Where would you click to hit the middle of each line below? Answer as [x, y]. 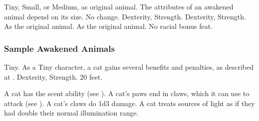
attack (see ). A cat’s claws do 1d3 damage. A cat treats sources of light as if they [129, 103]
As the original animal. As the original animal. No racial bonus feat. [109, 26]
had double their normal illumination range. [71, 113]
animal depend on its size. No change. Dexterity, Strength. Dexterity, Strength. [125, 16]
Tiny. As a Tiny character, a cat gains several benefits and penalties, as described [129, 67]
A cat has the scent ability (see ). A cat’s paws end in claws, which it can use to [127, 93]
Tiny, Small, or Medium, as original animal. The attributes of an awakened [119, 6]
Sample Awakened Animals [59, 48]
